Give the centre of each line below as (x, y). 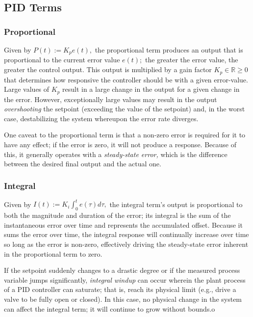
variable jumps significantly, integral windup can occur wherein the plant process (125, 279)
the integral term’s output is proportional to (176, 204)
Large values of (27, 89)
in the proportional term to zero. (53, 253)
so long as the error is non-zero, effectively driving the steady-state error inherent (126, 244)
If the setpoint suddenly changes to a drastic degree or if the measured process (122, 270)
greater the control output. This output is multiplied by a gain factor (108, 69)
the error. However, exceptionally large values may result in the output (111, 99)
